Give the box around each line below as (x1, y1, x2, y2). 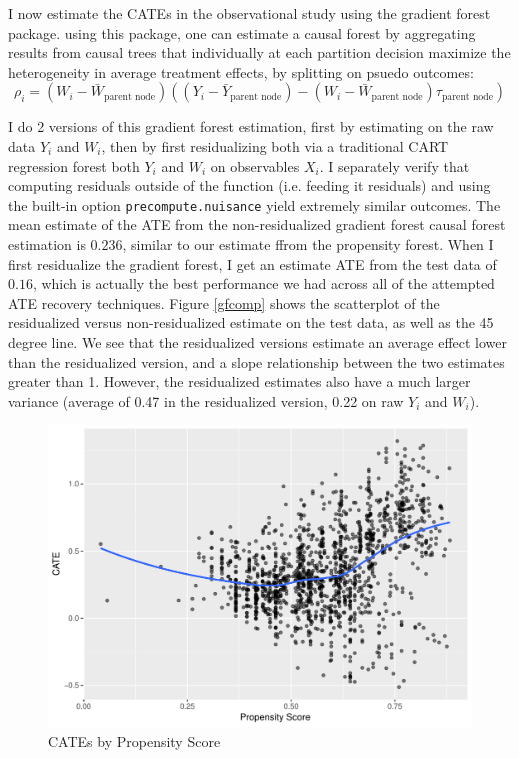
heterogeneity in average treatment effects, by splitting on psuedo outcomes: (8, 61, 474, 82)
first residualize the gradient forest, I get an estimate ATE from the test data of (8, 253, 497, 274)
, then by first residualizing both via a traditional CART (101, 135, 449, 156)
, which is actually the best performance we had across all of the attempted (32, 273, 495, 294)
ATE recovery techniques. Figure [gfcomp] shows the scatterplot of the (8, 292, 440, 313)
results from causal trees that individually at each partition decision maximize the (8, 42, 511, 63)
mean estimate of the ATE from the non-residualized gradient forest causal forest (8, 214, 506, 235)
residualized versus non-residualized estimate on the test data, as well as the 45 (8, 312, 494, 333)
